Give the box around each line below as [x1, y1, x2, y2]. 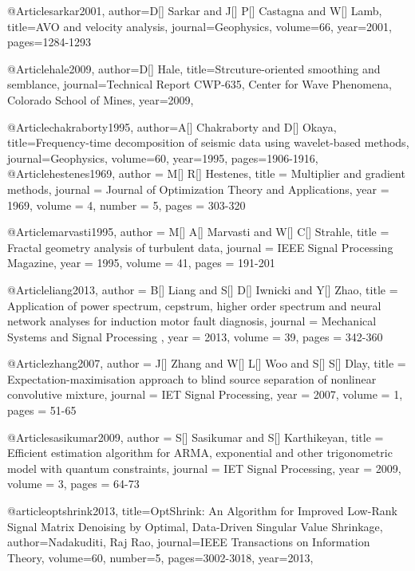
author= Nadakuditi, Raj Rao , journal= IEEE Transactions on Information [7, 534, 370, 550]
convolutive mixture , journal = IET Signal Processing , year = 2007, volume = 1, [7, 386, 403, 403]
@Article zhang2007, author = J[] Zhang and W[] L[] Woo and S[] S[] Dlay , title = [7, 355, 406, 372]
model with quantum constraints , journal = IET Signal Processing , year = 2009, [7, 459, 401, 476]
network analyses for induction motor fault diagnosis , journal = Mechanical [7, 313, 377, 329]
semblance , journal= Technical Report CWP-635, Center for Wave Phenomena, [7, 76, 392, 93]
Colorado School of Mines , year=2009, [7, 91, 194, 108]
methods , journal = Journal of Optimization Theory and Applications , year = [7, 180, 389, 197]
